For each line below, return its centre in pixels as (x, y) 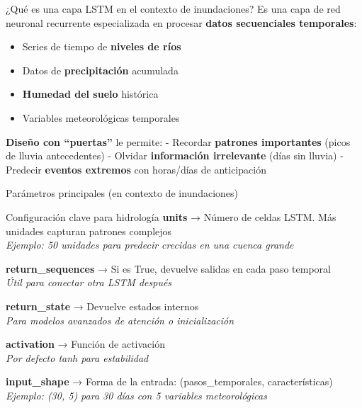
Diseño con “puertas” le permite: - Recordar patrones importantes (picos (178, 141)
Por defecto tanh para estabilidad (77, 357)
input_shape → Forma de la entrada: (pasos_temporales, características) (169, 381)
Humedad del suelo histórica (90, 94)
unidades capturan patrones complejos (89, 231)
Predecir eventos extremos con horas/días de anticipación (136, 169)
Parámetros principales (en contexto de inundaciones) (122, 193)
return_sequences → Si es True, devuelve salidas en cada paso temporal (168, 268)
